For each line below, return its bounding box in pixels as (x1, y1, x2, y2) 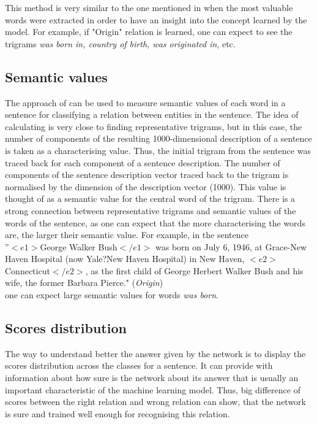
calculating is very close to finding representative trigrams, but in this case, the (5, 120, 302, 133)
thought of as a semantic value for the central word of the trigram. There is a (5, 192, 296, 205)
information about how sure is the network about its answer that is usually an (5, 371, 299, 384)
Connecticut (5, 264, 50, 277)
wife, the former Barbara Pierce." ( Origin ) (5, 276, 163, 289)
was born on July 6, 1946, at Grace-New (155, 240, 307, 253)
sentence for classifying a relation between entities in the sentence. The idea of (5, 108, 299, 121)
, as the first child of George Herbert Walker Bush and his (85, 264, 304, 277)
